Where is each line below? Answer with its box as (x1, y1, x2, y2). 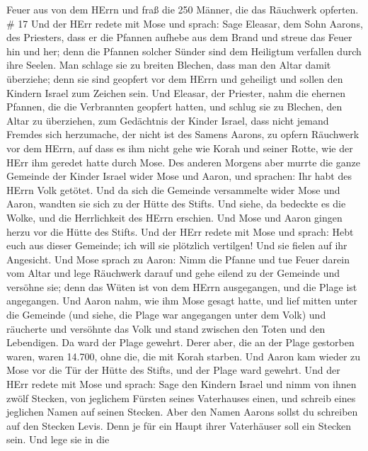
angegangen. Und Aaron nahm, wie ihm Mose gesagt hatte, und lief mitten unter (6, 293, 358, 308)
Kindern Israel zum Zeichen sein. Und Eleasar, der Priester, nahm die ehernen (6, 85, 345, 100)
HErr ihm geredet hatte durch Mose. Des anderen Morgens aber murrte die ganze (6, 154, 360, 169)
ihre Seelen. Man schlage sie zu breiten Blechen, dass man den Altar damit (6, 57, 331, 72)
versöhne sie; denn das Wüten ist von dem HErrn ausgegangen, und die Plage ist (6, 279, 357, 294)
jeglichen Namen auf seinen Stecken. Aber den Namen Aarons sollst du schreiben (6, 404, 358, 419)
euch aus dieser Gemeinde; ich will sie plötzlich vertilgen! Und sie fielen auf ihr (6, 238, 347, 253)
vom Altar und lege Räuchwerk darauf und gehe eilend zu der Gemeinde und (6, 266, 340, 280)
